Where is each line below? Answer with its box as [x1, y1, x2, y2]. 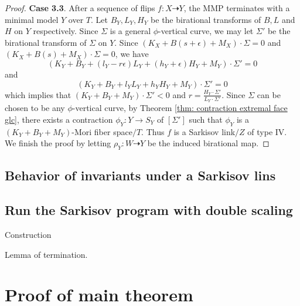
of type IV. [247, 125, 287, 137]
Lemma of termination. [5, 248, 88, 260]
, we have [115, 48, 149, 60]
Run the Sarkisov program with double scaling [5, 201, 293, 219]
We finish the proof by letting [5, 137, 111, 149]
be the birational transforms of [151, 13, 261, 25]
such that [189, 113, 223, 125]
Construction [5, 228, 52, 241]
